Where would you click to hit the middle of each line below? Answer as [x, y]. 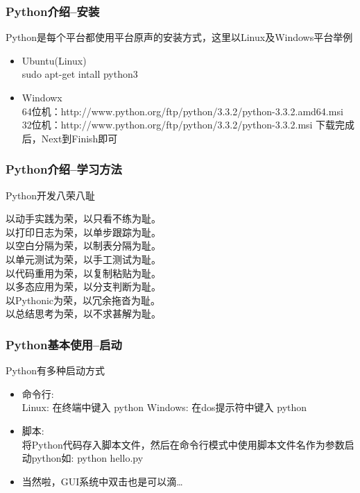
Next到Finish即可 [79, 138]
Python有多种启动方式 [55, 370]
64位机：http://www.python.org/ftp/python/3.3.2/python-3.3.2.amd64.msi [182, 111]
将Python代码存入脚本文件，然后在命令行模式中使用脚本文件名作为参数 [183, 444]
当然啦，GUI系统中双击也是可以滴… [102, 481]
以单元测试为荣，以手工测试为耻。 [83, 259]
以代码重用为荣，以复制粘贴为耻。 [83, 273]
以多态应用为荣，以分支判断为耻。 [83, 286]
